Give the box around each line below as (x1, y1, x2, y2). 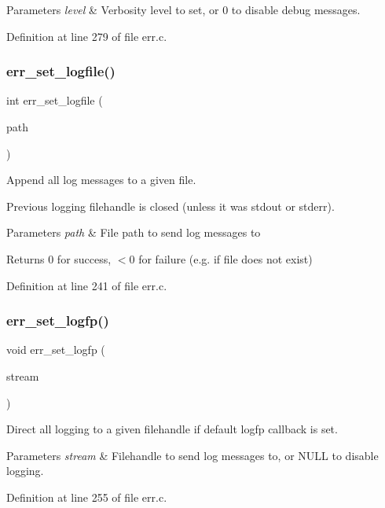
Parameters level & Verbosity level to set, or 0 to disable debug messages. (6, 2, 361, 17)
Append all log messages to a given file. (6, 171, 196, 188)
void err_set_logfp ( (6, 341, 105, 358)
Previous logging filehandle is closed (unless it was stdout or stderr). (6, 197, 335, 214)
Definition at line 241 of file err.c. (6, 277, 167, 293)
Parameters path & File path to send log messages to (6, 224, 261, 241)
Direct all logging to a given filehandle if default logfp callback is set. (6, 421, 338, 437)
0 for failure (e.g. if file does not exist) (129, 250, 313, 267)
